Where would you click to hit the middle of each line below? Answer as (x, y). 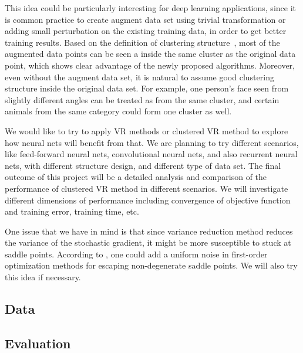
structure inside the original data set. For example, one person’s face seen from (147, 88)
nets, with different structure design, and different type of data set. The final (143, 165)
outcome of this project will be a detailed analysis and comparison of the (136, 177)
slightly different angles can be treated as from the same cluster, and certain (142, 99)
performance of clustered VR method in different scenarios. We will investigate (147, 188)
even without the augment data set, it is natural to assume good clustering (139, 77)
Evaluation (38, 343)
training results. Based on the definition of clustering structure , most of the (142, 42)
